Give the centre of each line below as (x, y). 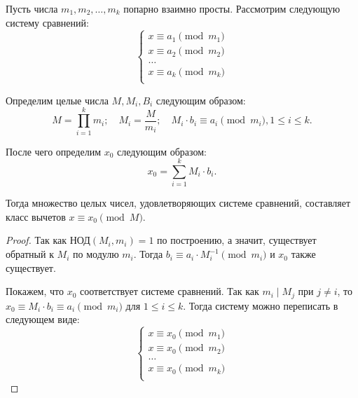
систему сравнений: (47, 22)
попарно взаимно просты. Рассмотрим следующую (232, 8)
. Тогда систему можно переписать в (261, 305)
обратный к (30, 254)
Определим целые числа (57, 100)
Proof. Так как (36, 240)
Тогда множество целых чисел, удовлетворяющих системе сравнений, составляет (178, 203)
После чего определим (54, 151)
